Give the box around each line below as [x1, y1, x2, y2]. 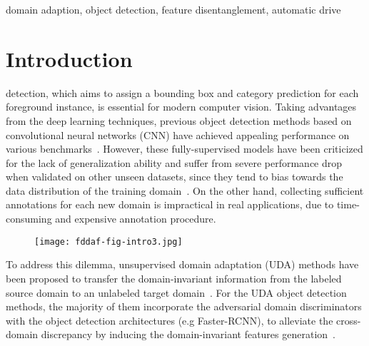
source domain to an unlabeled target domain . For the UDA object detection [6, 285, 347, 300]
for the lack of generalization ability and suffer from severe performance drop [6, 155, 343, 170]
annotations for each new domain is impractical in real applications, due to [6, 197, 334, 212]
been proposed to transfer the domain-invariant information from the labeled [6, 270, 342, 285]
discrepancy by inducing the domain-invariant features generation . [41, 327, 335, 342]
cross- [336, 312, 361, 327]
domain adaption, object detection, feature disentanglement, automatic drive [6, 2, 341, 16]
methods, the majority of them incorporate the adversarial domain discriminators [6, 299, 362, 314]
